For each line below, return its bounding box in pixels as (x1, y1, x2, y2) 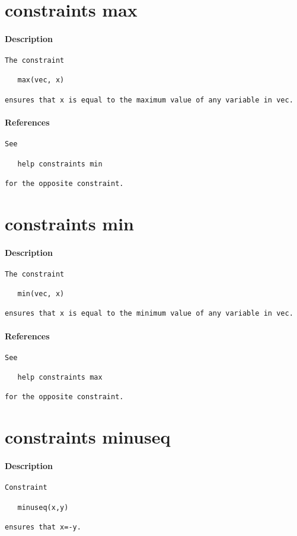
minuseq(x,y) (17, 503, 69, 512)
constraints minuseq (5, 425, 171, 449)
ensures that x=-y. (5, 522, 81, 531)
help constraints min (17, 159, 103, 168)
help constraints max (17, 373, 103, 382)
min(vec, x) (17, 290, 65, 299)
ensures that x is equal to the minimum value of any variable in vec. (5, 309, 293, 318)
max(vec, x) (17, 76, 65, 85)
